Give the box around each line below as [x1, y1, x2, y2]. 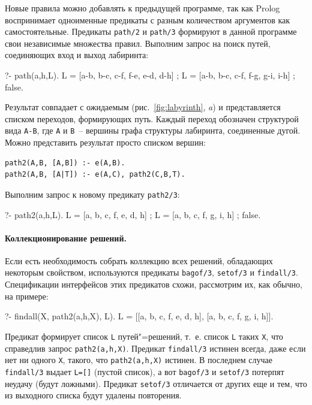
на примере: [5, 289, 49, 302]
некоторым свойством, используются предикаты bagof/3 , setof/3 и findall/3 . [5, 266, 298, 279]
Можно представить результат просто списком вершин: [5, 136, 206, 149]
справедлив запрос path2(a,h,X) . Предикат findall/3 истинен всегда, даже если [5, 341, 306, 354]
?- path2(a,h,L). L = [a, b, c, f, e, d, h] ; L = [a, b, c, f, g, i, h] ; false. [5, 208, 261, 220]
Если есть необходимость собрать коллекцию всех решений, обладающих [5, 254, 273, 267]
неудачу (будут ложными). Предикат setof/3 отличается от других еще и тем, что [5, 377, 307, 389]
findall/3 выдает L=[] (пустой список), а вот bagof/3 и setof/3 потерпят [5, 365, 284, 377]
